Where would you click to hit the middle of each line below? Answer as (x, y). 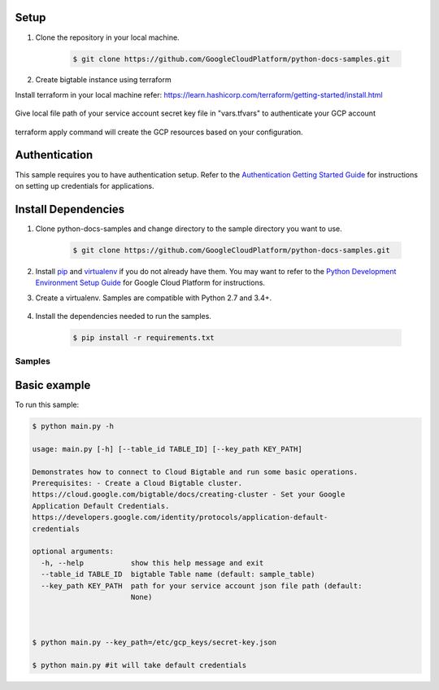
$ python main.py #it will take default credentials (139, 666)
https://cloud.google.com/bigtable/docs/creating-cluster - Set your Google (189, 495)
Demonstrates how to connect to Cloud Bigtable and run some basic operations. (195, 472)
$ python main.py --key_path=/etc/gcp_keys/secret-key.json (154, 642)
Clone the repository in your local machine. (107, 37)
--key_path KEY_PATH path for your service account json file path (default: (202, 585)
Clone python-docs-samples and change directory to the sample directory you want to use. (189, 229)
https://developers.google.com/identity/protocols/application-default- (180, 517)
